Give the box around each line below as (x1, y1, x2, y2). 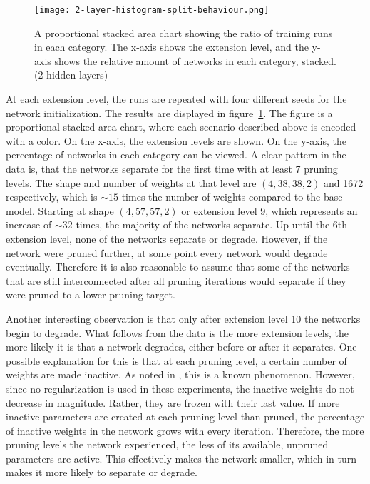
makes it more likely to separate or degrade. (6, 465, 197, 480)
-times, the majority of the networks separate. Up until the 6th (72, 217, 348, 232)
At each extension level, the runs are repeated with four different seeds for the (6, 91, 347, 106)
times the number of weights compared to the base (121, 189, 343, 204)
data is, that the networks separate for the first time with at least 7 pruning (6, 161, 338, 176)
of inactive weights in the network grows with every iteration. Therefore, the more (6, 423, 364, 438)
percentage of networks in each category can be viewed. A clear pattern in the (6, 147, 346, 162)
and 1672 (323, 175, 364, 190)
